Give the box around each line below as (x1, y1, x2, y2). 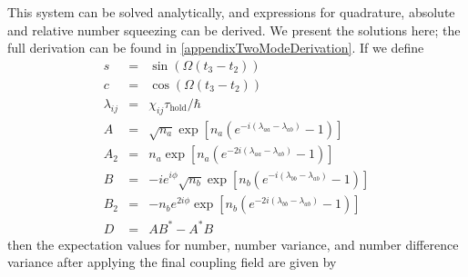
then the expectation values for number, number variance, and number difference (7, 234, 459, 253)
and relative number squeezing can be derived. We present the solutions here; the (7, 20, 461, 39)
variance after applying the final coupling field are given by (7, 252, 337, 272)
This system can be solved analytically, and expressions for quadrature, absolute (7, 3, 455, 21)
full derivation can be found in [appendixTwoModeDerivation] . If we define (7, 38, 424, 57)
